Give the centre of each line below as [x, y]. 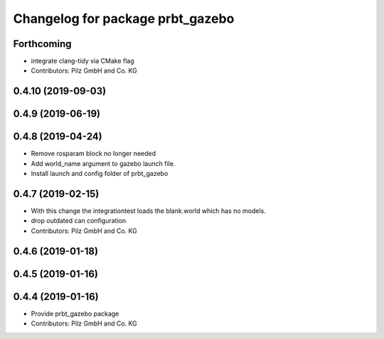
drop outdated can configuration [79, 221]
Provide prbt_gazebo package [75, 313]
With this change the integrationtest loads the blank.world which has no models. [148, 211]
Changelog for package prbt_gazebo [124, 19]
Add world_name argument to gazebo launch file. [103, 163]
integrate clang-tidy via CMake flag [82, 61]
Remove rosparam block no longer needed [94, 154]
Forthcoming [42, 44]
